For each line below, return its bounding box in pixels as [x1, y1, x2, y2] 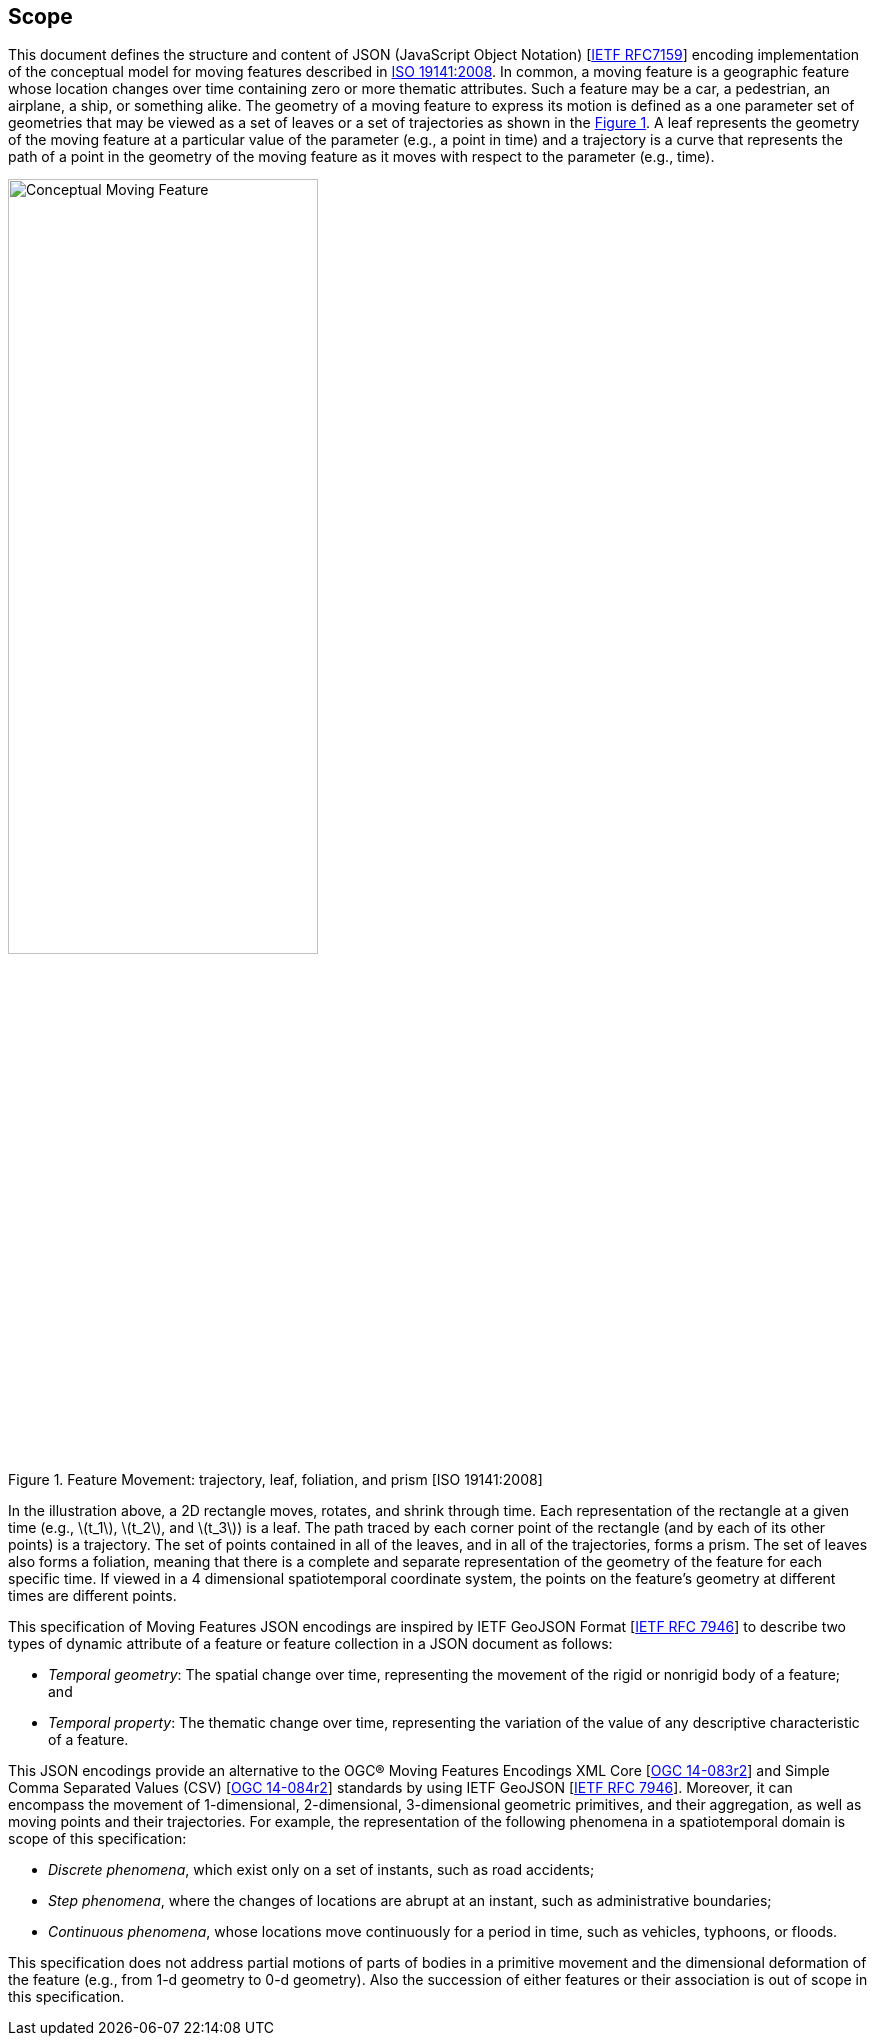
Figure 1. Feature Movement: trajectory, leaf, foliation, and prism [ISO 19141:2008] [8, 1470, 543, 1488]
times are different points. [8, 1586, 177, 1604]
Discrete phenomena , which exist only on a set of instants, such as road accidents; [48, 1860, 595, 1878]
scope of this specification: [8, 1829, 187, 1847]
